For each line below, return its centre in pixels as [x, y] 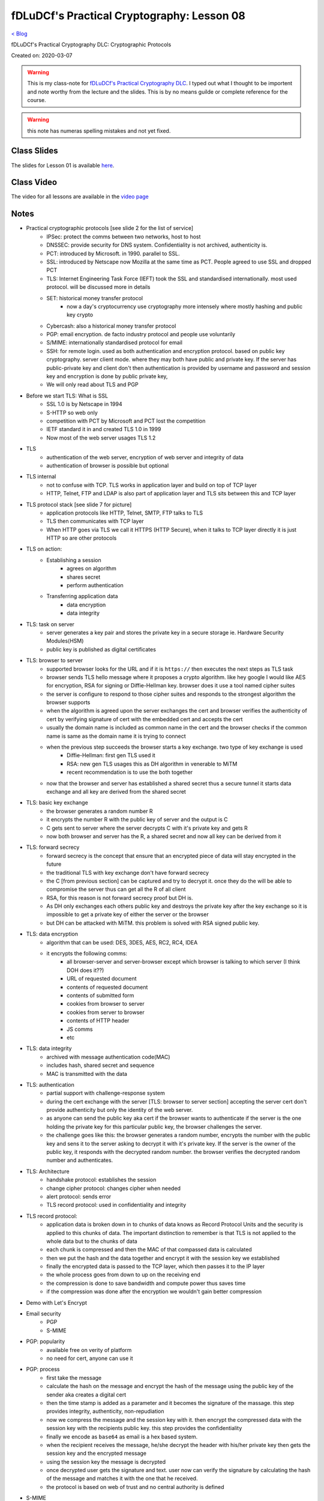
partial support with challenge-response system [106, 1093]
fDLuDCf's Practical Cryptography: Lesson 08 [128, 16]
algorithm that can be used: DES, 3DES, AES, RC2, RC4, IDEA [122, 942]
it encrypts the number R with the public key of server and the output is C [137, 820]
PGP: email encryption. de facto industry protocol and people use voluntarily [141, 334]
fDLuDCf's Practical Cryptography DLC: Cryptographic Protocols [91, 44]
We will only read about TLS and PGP [92, 385]
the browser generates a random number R [100, 811]
